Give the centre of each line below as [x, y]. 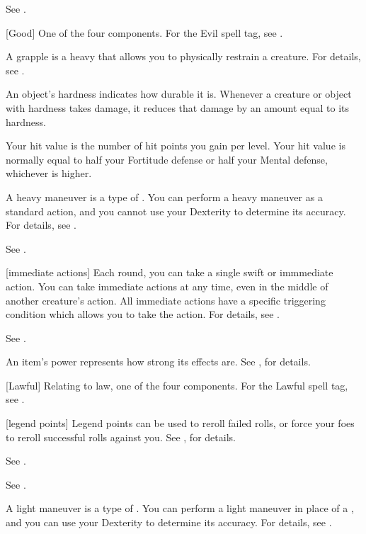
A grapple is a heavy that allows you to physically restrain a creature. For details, [183, 56]
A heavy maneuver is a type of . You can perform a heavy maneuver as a [164, 197]
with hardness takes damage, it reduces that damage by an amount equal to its [177, 107]
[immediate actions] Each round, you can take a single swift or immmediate [170, 272]
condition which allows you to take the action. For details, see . [143, 314]
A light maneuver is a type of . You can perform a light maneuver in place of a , [180, 508]
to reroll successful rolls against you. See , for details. [121, 437]
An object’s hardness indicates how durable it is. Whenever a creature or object [179, 94]
